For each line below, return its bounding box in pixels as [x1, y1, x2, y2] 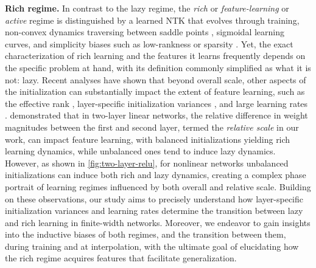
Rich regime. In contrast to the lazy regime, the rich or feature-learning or [5, 2, 289, 14]
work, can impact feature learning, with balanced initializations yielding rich [5, 132, 290, 145]
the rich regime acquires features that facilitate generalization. [5, 252, 237, 264]
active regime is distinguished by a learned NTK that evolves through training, [5, 13, 300, 26]
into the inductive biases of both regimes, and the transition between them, [5, 228, 286, 241]
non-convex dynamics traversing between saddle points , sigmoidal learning [5, 26, 285, 38]
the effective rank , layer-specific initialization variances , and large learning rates [5, 97, 308, 109]
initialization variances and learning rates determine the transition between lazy [5, 204, 303, 217]
